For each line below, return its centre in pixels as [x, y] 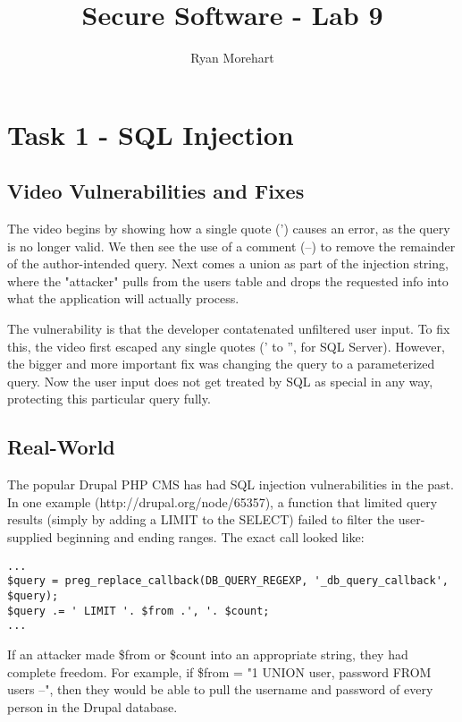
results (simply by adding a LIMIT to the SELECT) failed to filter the [201, 519]
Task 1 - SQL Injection [151, 134]
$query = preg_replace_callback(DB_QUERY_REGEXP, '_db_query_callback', [228, 581]
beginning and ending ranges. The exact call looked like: [210, 537]
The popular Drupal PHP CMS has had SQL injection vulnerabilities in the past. [231, 484]
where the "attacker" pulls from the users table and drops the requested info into [228, 280]
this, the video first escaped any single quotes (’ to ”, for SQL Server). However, [226, 346]
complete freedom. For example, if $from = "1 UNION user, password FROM [219, 671]
